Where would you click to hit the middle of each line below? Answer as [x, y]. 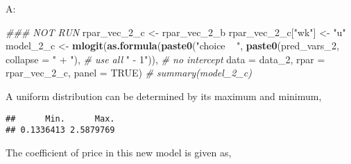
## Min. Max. [60, 118]
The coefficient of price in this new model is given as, [119, 152]
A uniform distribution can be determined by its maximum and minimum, [164, 96]
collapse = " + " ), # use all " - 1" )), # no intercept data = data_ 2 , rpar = [165, 59]
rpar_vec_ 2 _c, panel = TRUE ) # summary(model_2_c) [129, 73]
